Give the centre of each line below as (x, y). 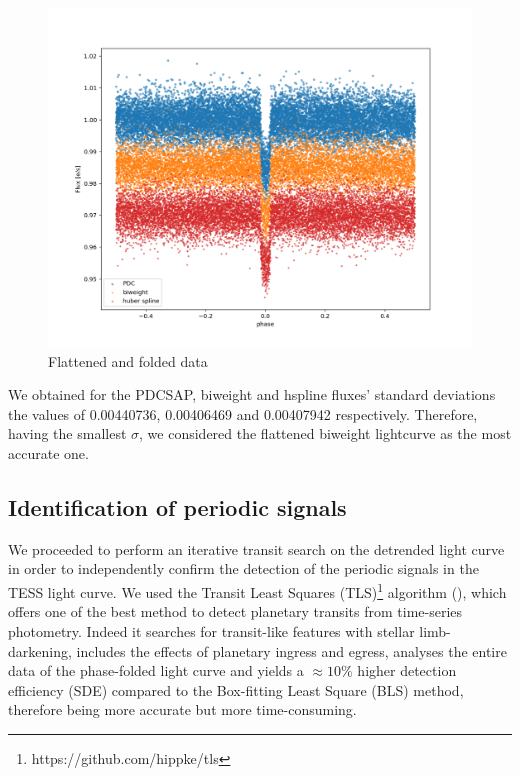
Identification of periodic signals (177, 507)
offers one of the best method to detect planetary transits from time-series (235, 611)
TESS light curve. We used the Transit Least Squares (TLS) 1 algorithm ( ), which (257, 590)
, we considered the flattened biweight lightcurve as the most (325, 433)
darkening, (40, 650)
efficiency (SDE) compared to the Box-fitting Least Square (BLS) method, (236, 689)
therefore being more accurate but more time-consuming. (182, 709)
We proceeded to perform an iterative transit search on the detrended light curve (256, 548)
